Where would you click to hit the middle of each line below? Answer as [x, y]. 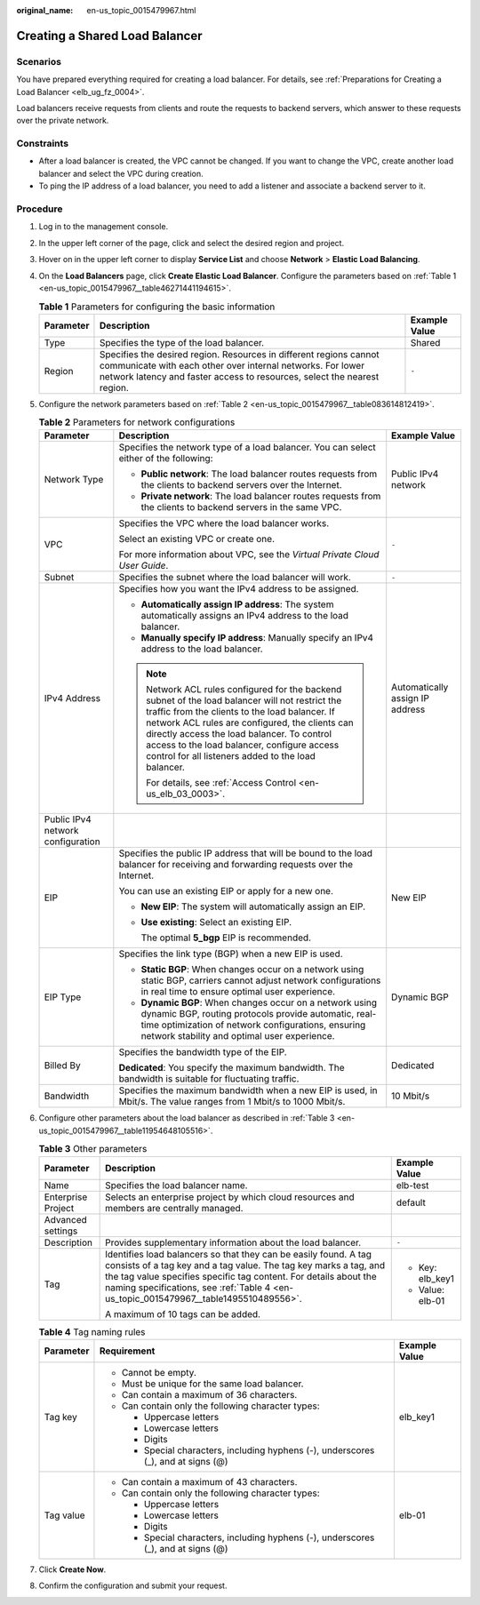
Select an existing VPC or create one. [197, 539]
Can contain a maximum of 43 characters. [209, 1482]
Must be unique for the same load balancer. [212, 1384]
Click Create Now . [72, 1569]
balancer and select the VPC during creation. [121, 173]
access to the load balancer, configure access [242, 745]
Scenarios [39, 61]
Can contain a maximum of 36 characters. [209, 1395]
